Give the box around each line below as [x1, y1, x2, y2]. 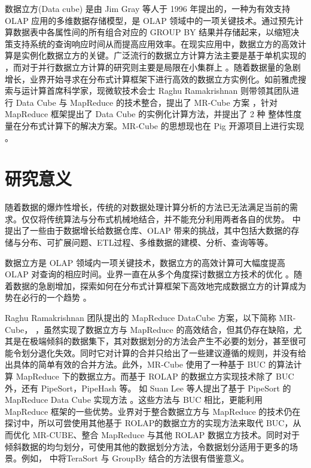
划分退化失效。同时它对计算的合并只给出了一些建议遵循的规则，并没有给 [21, 346, 306, 359]
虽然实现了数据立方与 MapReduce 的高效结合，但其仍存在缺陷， [43, 323, 294, 335]
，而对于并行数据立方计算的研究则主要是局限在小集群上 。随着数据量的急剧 [5, 60, 301, 73]
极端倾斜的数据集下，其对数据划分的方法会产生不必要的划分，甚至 [29, 335, 289, 347]
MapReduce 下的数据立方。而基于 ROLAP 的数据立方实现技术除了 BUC [16, 369, 294, 382]
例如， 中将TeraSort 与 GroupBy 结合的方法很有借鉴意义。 [21, 452, 249, 464]
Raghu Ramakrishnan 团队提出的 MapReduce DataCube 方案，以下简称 [5, 311, 276, 323]
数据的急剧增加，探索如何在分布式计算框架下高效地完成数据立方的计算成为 [13, 279, 306, 292]
